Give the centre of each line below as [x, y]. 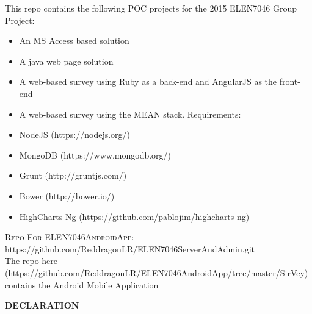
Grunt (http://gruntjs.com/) [73, 175]
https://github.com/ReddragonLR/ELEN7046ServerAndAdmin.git [130, 248]
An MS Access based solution [74, 41]
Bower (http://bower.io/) [67, 195]
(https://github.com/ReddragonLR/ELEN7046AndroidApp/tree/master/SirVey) [157, 272]
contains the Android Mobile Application [82, 284]
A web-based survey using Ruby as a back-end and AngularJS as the [148, 81]
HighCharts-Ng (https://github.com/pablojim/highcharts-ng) [134, 216]
